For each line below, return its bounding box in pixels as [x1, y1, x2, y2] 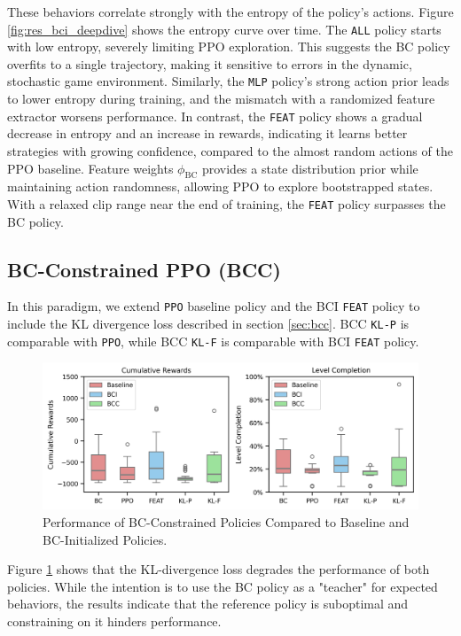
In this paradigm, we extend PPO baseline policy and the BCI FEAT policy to [7, 297, 420, 315]
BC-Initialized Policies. [43, 530, 168, 548]
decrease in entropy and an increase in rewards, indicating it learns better [7, 124, 408, 143]
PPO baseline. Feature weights [7, 159, 174, 177]
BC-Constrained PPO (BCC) [7, 255, 281, 283]
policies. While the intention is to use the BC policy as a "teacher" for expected [7, 577, 438, 595]
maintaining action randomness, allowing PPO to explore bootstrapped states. [7, 177, 434, 196]
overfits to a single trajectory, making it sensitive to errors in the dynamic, [7, 54, 412, 73]
